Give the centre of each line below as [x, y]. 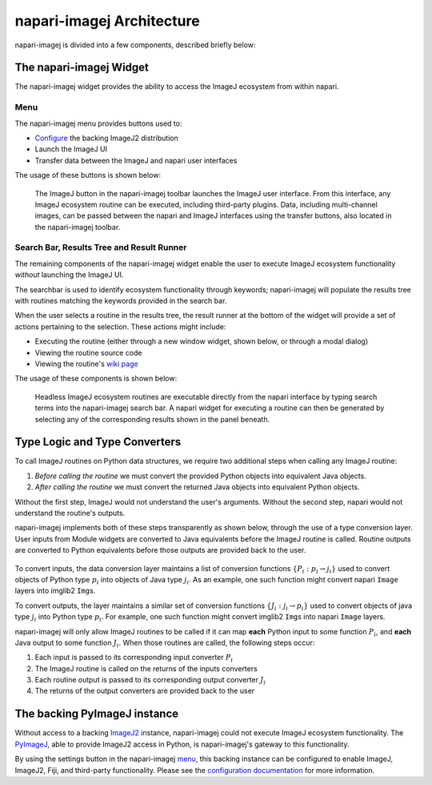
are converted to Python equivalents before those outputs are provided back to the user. [160, 550]
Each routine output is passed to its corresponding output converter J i [150, 681]
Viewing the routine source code [88, 352]
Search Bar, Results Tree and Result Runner [101, 248]
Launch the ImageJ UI [71, 149]
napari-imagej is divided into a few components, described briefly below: [135, 45]
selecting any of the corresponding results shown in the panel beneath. [152, 419]
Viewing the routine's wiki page [87, 364]
